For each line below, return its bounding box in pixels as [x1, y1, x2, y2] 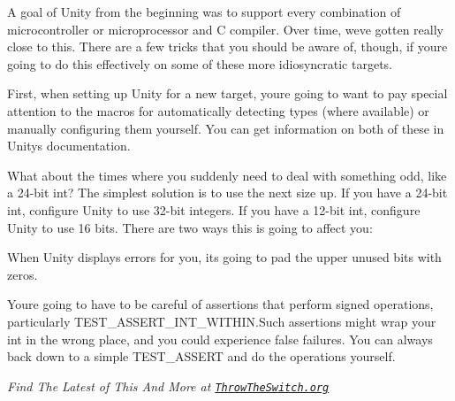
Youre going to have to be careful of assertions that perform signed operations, [7, 295, 434, 313]
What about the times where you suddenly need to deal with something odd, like [7, 166, 447, 184]
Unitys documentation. [7, 136, 131, 155]
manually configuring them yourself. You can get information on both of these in [7, 119, 444, 137]
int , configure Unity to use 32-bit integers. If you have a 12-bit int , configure [7, 200, 421, 219]
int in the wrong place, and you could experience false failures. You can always [7, 329, 433, 348]
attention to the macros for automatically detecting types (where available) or [7, 101, 429, 120]
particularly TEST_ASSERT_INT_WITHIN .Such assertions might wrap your [7, 312, 436, 330]
